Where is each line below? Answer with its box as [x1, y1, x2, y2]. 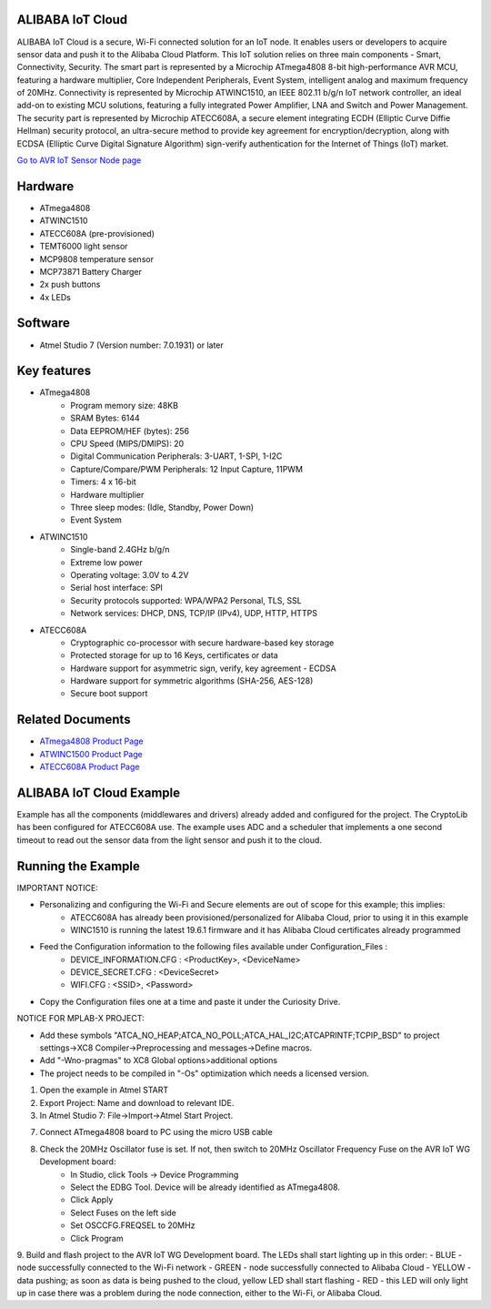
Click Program [70, 1233, 124, 1243]
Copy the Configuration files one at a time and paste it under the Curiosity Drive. [39, 996, 341, 1007]
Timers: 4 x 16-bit [70, 476, 136, 487]
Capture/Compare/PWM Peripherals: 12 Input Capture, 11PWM [70, 463, 304, 474]
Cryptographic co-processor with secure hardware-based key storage [70, 637, 335, 648]
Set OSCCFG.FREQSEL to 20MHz [70, 1220, 195, 1231]
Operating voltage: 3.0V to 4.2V [70, 569, 190, 580]
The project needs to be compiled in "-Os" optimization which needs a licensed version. [39, 1068, 370, 1079]
